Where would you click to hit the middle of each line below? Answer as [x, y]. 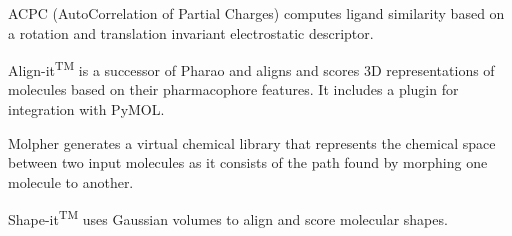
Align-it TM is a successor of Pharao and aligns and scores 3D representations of [251, 68]
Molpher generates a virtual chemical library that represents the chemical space [252, 142]
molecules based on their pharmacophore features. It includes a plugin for [233, 89]
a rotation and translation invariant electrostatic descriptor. [191, 32]
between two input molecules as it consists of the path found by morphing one [248, 162]
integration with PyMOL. [86, 109]
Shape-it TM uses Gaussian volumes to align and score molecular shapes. [228, 218]
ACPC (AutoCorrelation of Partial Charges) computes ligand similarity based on [256, 13]
